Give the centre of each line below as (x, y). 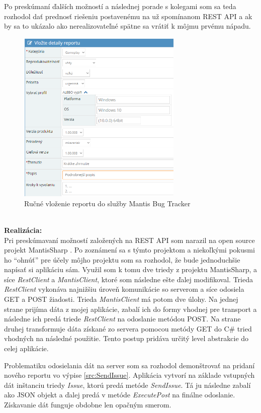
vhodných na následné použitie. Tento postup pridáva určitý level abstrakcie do (126, 338)
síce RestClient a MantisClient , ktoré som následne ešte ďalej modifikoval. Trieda (128, 279)
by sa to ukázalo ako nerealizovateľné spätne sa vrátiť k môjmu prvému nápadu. (127, 26)
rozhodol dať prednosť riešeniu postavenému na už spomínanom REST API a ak (128, 16)
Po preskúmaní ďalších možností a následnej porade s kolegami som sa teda (120, 6)
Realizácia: (23, 230)
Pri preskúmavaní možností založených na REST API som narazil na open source (129, 240)
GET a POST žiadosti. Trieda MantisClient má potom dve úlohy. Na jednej (121, 299)
